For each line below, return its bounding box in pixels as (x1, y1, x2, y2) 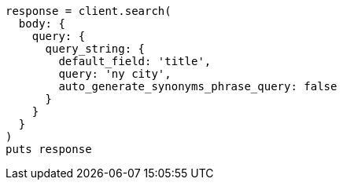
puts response (6, 143, 92, 155)
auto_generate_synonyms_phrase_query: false (58, 80, 337, 93)
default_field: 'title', (58, 55, 212, 67)
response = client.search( (6, 5, 171, 17)
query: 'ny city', (58, 67, 171, 80)
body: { (18, 17, 65, 30)
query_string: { (45, 42, 146, 55)
